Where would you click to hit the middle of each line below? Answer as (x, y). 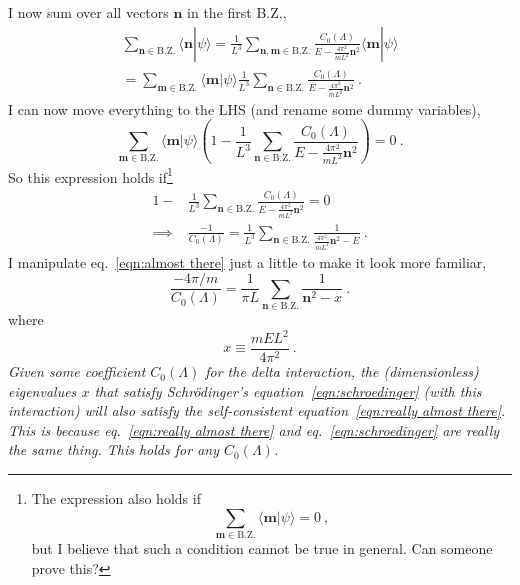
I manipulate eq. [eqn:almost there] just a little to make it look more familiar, (247, 261)
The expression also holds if (116, 498)
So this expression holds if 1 (90, 175)
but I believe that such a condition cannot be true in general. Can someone (262, 547)
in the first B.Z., (237, 12)
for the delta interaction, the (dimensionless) (342, 371)
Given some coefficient (77, 371)
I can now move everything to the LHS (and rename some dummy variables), (244, 108)
